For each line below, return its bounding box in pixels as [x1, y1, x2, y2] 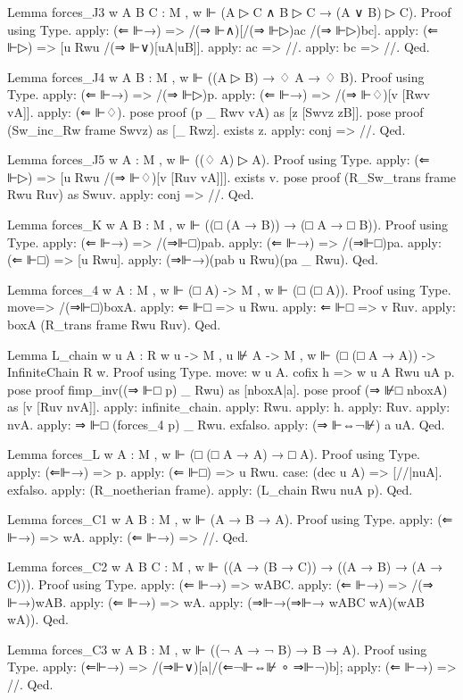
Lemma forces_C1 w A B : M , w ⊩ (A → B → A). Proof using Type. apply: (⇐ [7, 510, 453, 529]
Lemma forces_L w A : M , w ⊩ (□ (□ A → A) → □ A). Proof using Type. [7, 445, 421, 463]
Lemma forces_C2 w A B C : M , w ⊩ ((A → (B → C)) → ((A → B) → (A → [7, 557, 443, 576]
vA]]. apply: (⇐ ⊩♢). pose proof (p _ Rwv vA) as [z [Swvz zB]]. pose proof [7, 102, 424, 121]
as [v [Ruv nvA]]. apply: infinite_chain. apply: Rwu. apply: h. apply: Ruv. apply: [7, 397, 451, 416]
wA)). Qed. [7, 610, 69, 629]
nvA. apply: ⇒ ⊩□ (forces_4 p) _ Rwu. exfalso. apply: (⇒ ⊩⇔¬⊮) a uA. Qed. [7, 414, 445, 433]
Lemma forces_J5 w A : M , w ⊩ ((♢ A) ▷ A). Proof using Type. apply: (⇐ [7, 150, 430, 169]
